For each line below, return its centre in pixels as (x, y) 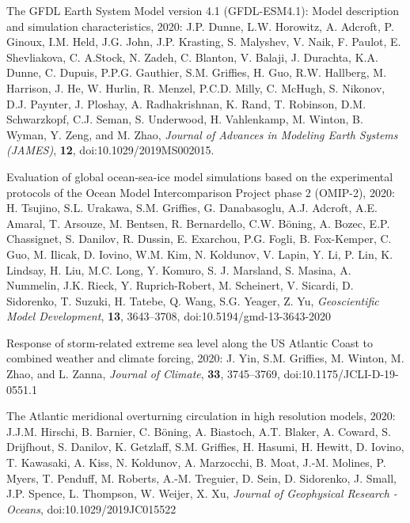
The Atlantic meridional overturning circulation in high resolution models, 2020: (201, 416)
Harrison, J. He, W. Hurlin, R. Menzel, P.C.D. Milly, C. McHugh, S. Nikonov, (196, 87)
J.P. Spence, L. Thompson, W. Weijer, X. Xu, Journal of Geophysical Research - (202, 493)
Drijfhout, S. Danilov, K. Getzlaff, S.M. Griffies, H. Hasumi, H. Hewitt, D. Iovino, (205, 447)
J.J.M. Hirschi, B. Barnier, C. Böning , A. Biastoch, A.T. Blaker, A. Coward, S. (199, 431)
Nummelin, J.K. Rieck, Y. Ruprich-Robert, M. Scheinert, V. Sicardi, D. (180, 285)
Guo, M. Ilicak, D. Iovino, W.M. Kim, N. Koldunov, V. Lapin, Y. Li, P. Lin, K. (200, 254)
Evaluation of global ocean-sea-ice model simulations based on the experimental (200, 176)
